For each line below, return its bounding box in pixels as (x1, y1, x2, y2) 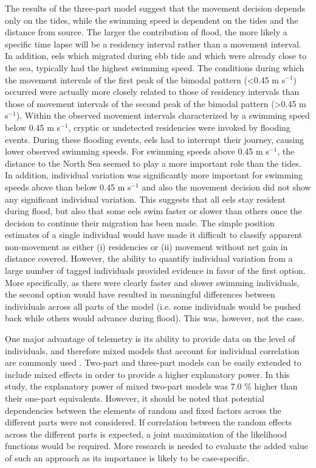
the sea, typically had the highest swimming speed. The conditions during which (5, 61, 304, 74)
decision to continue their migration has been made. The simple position (5, 216, 275, 229)
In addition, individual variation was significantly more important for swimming (5, 169, 303, 181)
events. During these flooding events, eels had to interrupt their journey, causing (5, 133, 304, 145)
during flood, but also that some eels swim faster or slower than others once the (5, 204, 302, 217)
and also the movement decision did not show (142, 180, 311, 193)
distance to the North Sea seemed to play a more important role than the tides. (5, 156, 301, 169)
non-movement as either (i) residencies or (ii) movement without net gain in (5, 240, 288, 253)
